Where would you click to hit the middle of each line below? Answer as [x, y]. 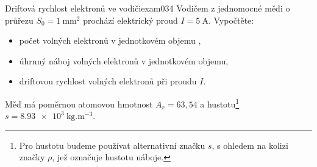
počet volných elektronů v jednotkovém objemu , [110, 40]
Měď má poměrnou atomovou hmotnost [79, 104]
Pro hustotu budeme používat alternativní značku [112, 145]
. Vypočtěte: [231, 20]
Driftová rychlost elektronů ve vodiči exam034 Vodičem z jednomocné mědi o [148, 8]
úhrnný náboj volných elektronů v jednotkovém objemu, [124, 60]
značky [32, 157]
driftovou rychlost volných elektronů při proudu [108, 81]
